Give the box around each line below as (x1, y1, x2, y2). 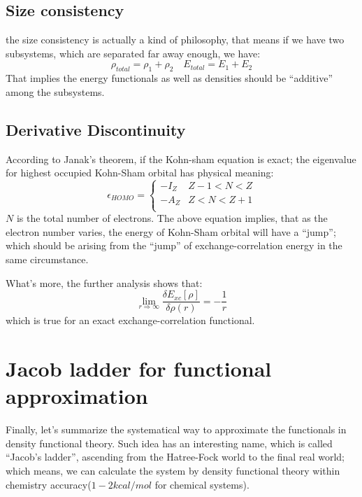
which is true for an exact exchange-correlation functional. (6, 313, 255, 328)
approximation (6, 381, 148, 410)
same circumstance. (6, 252, 89, 267)
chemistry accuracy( (6, 477, 92, 491)
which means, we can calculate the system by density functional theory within (6, 463, 340, 477)
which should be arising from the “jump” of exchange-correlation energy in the (6, 238, 342, 253)
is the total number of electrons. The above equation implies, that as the (16, 211, 328, 225)
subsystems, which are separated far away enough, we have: (6, 45, 261, 60)
